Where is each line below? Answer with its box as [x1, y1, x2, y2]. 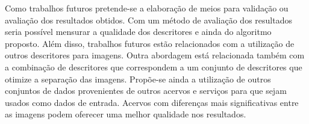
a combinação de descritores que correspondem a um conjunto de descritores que [5, 60, 302, 73]
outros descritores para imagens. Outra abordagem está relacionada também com [5, 49, 305, 61]
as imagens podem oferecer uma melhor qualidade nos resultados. [5, 108, 246, 120]
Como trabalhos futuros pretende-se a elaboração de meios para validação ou [5, 2, 289, 14]
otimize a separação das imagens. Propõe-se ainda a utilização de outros [5, 72, 271, 85]
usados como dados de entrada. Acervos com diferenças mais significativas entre [5, 96, 299, 108]
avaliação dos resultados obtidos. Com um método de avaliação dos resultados [5, 13, 292, 26]
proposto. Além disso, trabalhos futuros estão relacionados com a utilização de [5, 37, 295, 49]
